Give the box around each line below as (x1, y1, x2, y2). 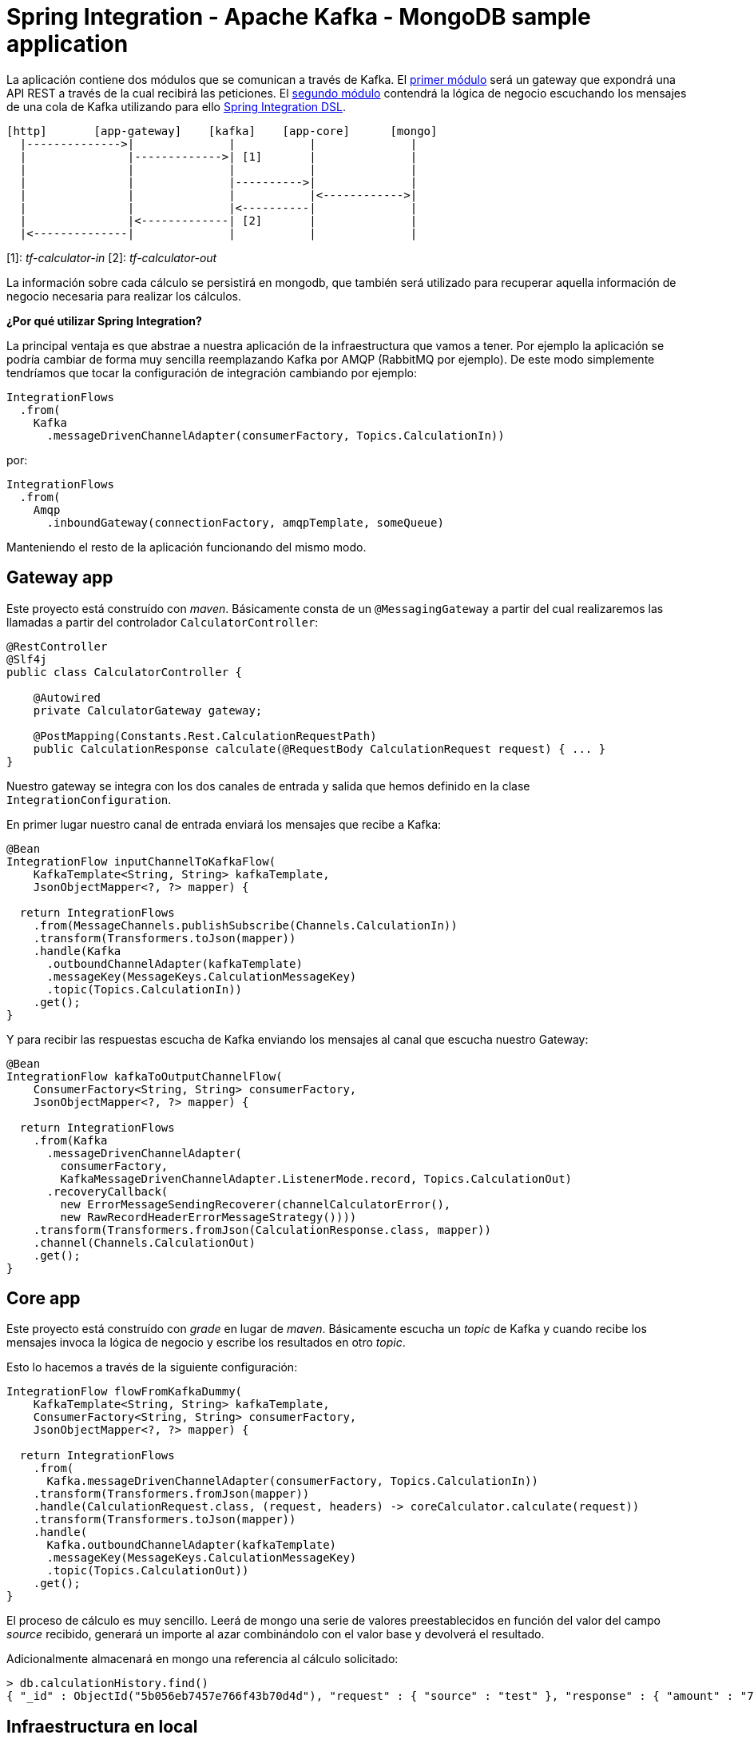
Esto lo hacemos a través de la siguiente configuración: (6, 1360, 298, 1375)
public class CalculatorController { (6, 665, 243, 678)
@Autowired (33, 690, 101, 704)
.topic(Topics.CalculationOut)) (46, 1564, 249, 1578)
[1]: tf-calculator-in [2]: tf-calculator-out (6, 250, 217, 265)
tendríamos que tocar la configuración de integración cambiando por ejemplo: (6, 365, 417, 380)
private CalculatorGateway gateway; (33, 703, 263, 717)
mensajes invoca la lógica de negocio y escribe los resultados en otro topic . (6, 1335, 406, 1350)
